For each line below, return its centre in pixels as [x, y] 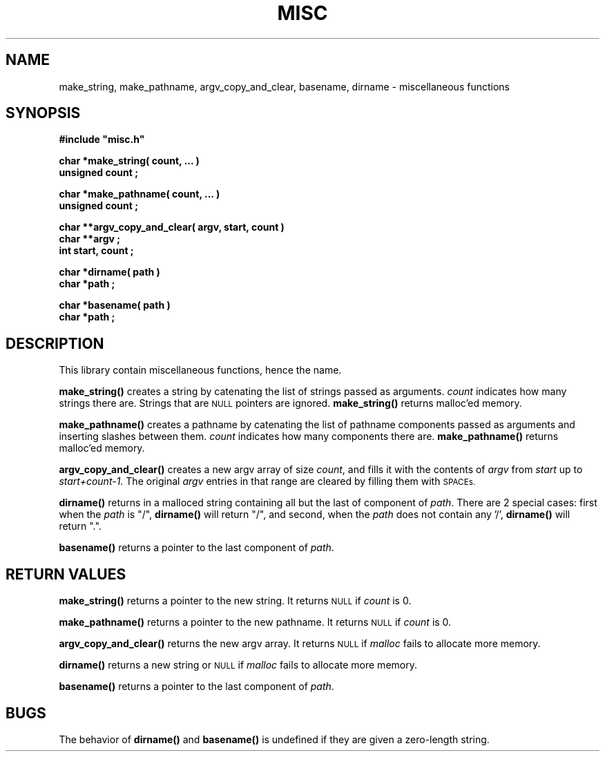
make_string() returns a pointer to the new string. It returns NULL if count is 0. [235, 601]
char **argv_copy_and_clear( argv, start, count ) [172, 227]
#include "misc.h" [102, 140]
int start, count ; [96, 251]
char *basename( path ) [115, 305]
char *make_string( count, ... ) [129, 161]
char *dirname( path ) [109, 272]
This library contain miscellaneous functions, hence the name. [200, 370]
